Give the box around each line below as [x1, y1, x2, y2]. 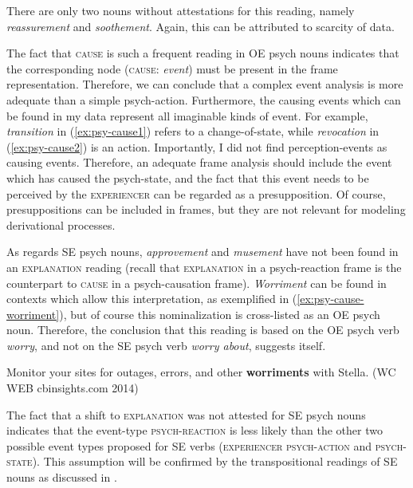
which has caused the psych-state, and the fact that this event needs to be [6, 169, 369, 186]
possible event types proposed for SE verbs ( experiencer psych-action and [6, 437, 372, 454]
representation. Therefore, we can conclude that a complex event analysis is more [6, 76, 403, 92]
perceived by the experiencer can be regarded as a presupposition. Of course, [6, 185, 386, 202]
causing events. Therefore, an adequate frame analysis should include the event [6, 154, 392, 171]
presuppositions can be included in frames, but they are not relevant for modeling [6, 201, 406, 218]
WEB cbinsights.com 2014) [6, 380, 139, 396]
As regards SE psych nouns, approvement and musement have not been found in [6, 243, 399, 260]
